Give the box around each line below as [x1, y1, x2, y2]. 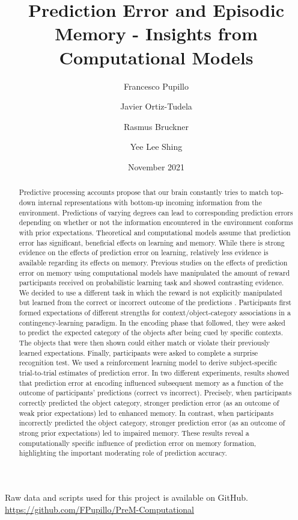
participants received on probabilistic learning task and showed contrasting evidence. [19, 277, 284, 288]
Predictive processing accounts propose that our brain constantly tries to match [19, 187, 269, 197]
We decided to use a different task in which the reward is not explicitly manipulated [19, 287, 282, 297]
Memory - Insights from [55, 21, 258, 46]
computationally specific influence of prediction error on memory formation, [19, 438, 257, 448]
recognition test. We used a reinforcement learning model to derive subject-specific [19, 357, 277, 368]
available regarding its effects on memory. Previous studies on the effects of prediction [19, 257, 288, 267]
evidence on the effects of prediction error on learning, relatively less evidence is [19, 247, 269, 258]
